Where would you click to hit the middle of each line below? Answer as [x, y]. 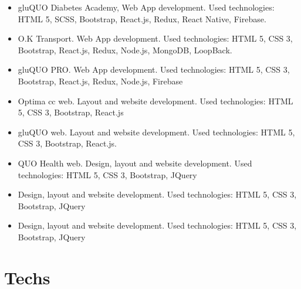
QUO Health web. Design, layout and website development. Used [135, 163]
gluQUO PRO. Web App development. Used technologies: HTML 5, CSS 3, [154, 69]
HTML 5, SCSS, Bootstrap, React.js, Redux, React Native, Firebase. [142, 18]
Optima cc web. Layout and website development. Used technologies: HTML [155, 101]
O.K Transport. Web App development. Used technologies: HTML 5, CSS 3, [155, 38]
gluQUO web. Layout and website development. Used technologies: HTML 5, [156, 132]
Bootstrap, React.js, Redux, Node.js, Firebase [100, 81]
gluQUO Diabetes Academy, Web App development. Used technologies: [146, 7]
